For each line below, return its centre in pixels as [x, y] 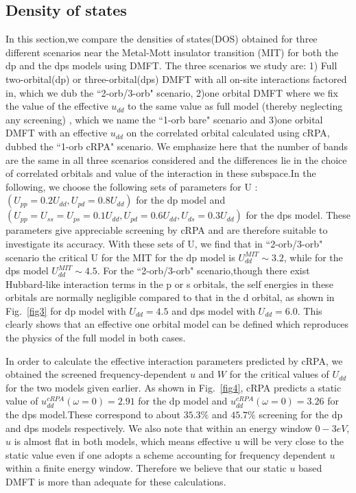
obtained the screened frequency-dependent [96, 374]
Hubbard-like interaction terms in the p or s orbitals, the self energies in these [169, 284]
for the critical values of [279, 374]
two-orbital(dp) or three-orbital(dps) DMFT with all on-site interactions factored [176, 79]
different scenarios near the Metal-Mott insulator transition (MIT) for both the [172, 52]
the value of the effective [57, 106]
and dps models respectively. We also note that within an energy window [159, 428]
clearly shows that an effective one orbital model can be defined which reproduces [177, 324]
